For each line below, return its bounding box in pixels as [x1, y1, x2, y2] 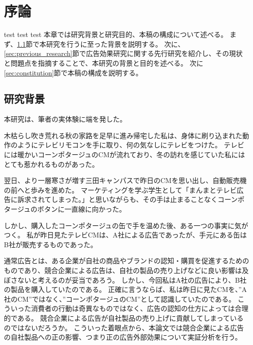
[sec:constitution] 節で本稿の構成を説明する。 [4, 67, 143, 77]
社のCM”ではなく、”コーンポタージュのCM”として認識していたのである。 [4, 293, 235, 304]
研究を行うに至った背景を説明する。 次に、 [46, 38, 185, 49]
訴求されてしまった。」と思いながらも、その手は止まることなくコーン [17, 194, 238, 204]
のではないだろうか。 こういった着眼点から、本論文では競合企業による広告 [4, 322, 244, 332]
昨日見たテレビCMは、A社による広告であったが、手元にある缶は [40, 230, 247, 240]
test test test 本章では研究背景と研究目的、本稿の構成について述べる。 [4, 29, 228, 39]
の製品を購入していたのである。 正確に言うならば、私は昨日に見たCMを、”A [4, 284, 247, 294]
